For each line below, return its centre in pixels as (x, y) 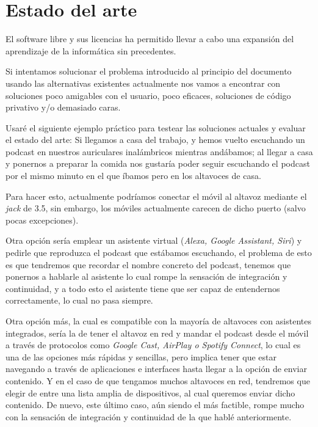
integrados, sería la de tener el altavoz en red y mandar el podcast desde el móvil (157, 333)
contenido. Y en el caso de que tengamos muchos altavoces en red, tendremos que (158, 380)
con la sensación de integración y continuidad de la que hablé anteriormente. (149, 416)
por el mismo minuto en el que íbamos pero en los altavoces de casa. (133, 176)
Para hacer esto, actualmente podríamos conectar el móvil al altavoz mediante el (156, 196)
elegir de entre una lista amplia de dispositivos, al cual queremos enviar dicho (150, 392)
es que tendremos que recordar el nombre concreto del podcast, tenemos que (148, 264)
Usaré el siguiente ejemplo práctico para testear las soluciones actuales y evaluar (156, 127)
